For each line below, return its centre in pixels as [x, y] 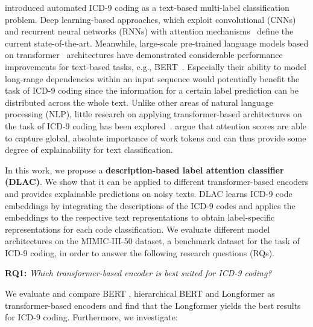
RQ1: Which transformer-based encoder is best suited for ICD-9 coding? [138, 273]
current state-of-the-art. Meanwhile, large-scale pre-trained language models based [157, 43]
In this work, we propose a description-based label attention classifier [144, 170]
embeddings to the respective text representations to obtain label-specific [140, 217]
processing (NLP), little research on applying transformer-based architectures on [153, 114]
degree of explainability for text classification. [89, 150]
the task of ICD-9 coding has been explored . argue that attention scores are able [156, 125]
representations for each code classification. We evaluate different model [138, 229]
